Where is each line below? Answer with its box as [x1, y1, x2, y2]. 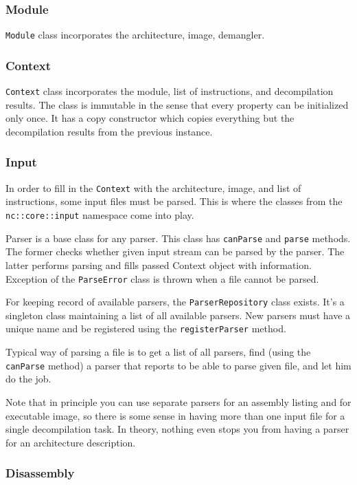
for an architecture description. [5, 435, 136, 449]
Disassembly [5, 464, 75, 482]
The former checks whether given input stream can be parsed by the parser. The [5, 244, 345, 259]
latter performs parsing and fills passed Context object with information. [5, 257, 312, 272]
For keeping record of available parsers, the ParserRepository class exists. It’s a [5, 294, 345, 309]
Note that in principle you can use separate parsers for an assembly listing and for [5, 394, 352, 409]
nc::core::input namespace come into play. [5, 208, 194, 222]
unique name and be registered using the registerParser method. [5, 321, 286, 336]
